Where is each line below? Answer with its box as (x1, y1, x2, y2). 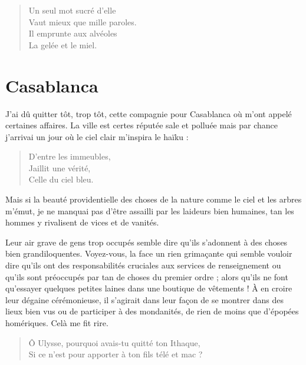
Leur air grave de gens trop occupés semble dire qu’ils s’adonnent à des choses (5, 235, 288, 248)
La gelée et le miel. (28, 38, 97, 51)
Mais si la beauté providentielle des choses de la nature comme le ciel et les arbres (5, 193, 302, 205)
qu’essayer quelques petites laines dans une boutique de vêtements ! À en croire (5, 282, 292, 294)
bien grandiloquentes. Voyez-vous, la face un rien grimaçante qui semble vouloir (5, 247, 292, 260)
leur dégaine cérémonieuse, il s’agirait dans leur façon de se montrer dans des (5, 293, 284, 306)
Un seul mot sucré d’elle (28, 4, 116, 16)
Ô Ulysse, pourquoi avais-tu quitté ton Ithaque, (28, 336, 200, 349)
